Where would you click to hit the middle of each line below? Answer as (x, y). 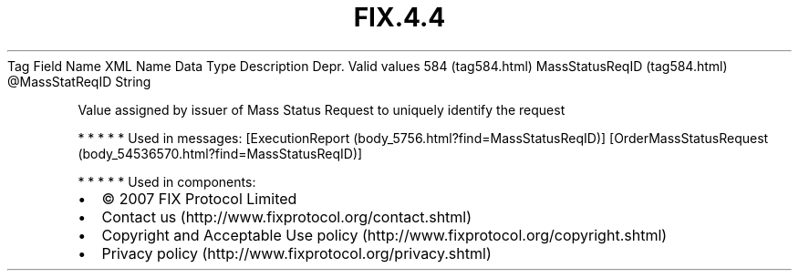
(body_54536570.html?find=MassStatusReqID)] (220, 153)
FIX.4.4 (399, 17)
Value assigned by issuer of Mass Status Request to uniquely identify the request (322, 109)
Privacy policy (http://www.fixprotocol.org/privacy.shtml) (296, 253)
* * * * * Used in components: (167, 181)
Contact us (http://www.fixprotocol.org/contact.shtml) (287, 216)
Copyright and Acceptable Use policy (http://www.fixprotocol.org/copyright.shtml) (384, 235)
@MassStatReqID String (79, 81)
